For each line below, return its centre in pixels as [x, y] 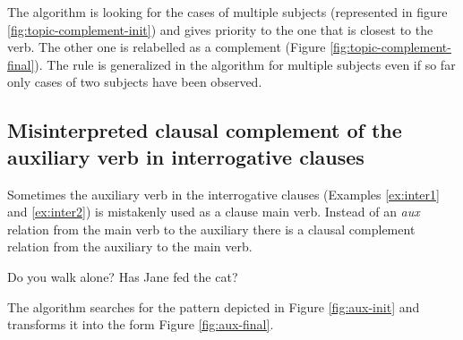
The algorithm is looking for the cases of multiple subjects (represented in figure [227, 12]
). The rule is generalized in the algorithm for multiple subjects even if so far [245, 64]
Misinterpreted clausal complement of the [205, 130]
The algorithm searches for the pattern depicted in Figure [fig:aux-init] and [214, 306]
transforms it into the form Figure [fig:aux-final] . [141, 324]
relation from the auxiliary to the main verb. [130, 246]
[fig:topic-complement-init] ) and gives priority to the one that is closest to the [220, 29]
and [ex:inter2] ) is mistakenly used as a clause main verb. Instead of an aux [214, 212]
